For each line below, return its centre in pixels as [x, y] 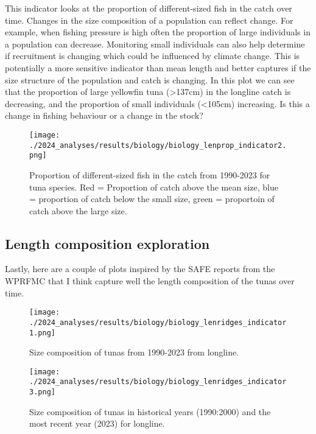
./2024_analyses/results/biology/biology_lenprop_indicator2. [158, 145]
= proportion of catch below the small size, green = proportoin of [152, 199]
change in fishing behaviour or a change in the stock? [104, 115]
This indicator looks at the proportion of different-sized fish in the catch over [149, 8]
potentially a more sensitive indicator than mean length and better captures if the [158, 67]
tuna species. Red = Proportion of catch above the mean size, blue [154, 187]
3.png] [42, 392]
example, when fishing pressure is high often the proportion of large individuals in [158, 32]
